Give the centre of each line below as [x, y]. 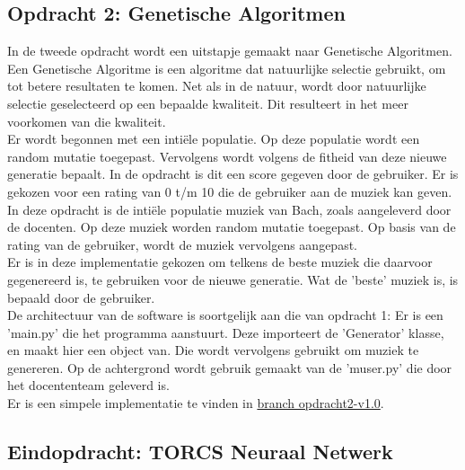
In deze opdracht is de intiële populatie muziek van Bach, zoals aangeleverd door [229, 209]
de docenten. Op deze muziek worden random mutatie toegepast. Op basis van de [232, 227]
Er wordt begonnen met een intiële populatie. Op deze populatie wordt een [214, 139]
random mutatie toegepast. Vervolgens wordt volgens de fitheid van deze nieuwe [227, 156]
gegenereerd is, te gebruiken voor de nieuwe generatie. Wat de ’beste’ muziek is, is [233, 279]
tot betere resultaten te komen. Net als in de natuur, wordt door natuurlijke [217, 86]
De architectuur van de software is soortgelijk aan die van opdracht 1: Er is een [225, 315]
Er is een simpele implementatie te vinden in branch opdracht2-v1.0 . [196, 403]
